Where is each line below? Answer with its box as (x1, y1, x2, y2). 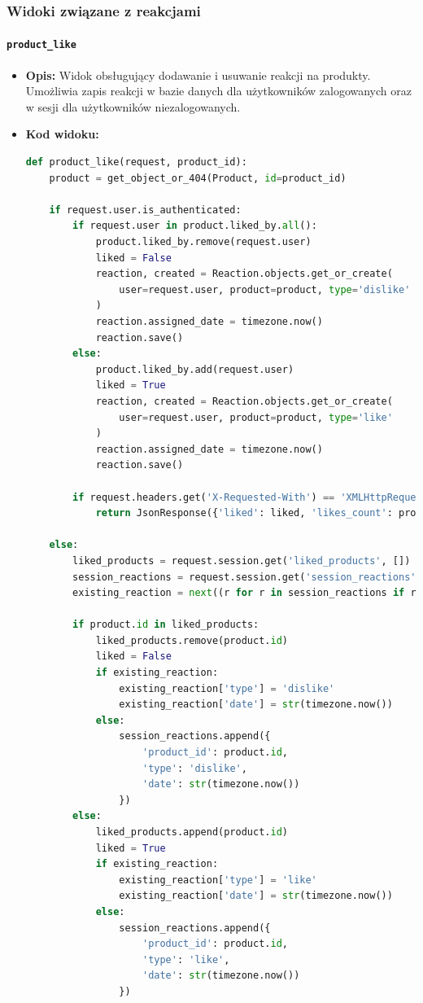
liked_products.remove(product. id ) (95, 634, 288, 646)
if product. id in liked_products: (72, 619, 259, 631)
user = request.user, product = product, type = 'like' (119, 411, 393, 423)
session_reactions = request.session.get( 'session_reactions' (72, 571, 416, 583)
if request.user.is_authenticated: (49, 204, 242, 216)
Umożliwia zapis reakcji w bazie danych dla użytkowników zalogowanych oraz (25, 82, 412, 99)
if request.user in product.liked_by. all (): (72, 220, 317, 232)
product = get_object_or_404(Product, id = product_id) (49, 172, 347, 184)
